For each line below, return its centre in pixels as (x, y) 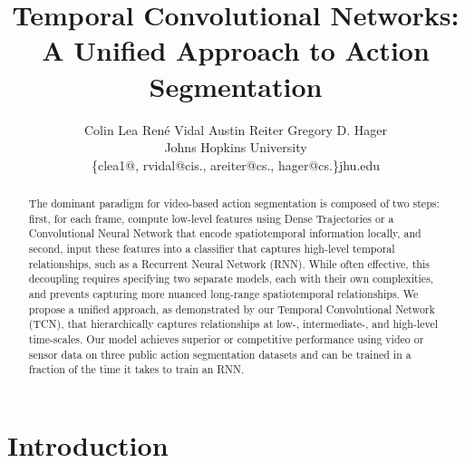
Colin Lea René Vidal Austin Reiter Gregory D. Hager (236, 129)
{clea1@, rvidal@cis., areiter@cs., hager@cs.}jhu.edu (236, 164)
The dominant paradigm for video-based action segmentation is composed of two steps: (234, 203)
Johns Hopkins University (236, 147)
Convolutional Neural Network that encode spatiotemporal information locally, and (225, 233)
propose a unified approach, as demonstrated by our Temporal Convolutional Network (232, 309)
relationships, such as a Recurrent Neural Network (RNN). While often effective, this (229, 263)
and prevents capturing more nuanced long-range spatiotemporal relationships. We (223, 294)
